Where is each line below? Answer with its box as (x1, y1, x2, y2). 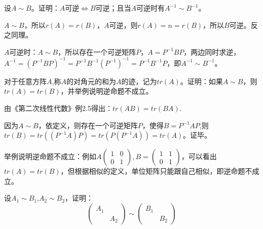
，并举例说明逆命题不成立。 (60, 86, 153, 96)
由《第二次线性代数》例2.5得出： (4, 103, 112, 113)
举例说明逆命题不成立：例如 (4, 151, 96, 162)
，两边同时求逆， (183, 46, 241, 57)
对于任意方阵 (4, 75, 47, 86)
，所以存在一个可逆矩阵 (58, 46, 136, 57)
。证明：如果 (180, 75, 223, 86)
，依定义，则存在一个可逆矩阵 (38, 120, 138, 130)
